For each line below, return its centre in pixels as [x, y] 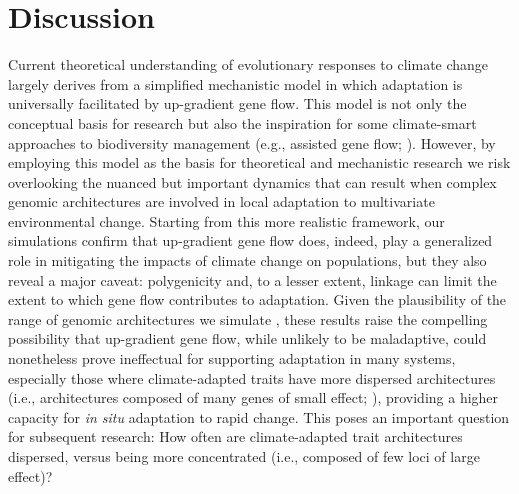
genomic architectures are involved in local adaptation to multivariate [221, 201]
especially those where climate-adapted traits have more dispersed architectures [252, 377]
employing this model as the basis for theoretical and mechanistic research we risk [259, 162]
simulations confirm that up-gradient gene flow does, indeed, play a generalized [250, 240]
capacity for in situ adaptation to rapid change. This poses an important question [259, 416]
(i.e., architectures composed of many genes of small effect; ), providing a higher [253, 397]
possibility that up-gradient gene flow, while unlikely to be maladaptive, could [247, 338]
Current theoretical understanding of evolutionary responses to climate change [248, 64]
